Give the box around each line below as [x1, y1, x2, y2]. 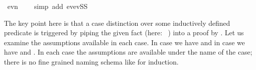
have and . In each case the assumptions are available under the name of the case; [4, 47, 253, 57]
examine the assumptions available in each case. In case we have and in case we [4, 37, 245, 47]
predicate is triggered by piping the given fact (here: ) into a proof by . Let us [4, 27, 244, 38]
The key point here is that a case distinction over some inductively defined [4, 17, 230, 28]
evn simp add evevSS [7, 1, 88, 11]
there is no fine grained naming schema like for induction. [4, 56, 179, 67]
